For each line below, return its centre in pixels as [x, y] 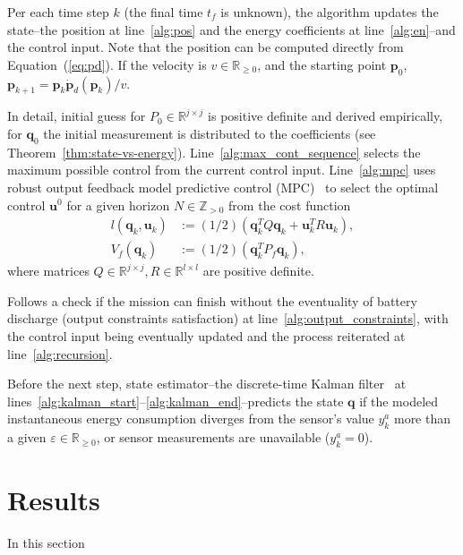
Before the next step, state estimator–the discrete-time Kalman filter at [207, 384]
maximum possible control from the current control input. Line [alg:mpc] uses [222, 170]
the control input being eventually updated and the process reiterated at [206, 335]
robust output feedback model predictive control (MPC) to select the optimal [223, 187]
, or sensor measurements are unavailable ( [213, 437]
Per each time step [58, 12]
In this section [46, 543]
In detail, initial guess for [77, 116]
